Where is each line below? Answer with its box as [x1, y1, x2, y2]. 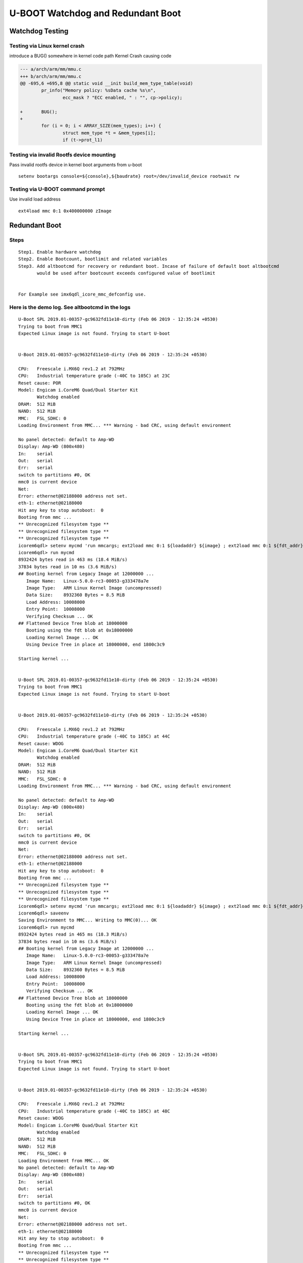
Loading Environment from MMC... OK [18, 1157, 109, 1163]
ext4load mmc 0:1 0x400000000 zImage [18, 208, 112, 214]
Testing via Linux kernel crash [9, 42, 85, 49]
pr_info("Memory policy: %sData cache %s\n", [41, 87, 156, 93]
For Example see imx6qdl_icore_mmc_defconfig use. [18, 292, 146, 298]
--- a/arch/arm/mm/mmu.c [20, 66, 82, 72]
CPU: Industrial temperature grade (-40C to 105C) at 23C [18, 373, 170, 379]
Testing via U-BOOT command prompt [9, 186, 106, 193]
